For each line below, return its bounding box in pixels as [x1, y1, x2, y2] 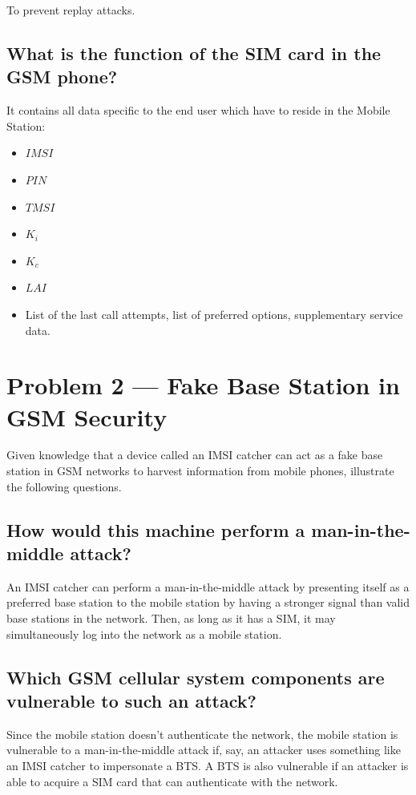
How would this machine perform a [6, 517, 305, 542]
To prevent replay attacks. [6, 2, 135, 18]
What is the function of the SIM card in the [6, 40, 382, 65]
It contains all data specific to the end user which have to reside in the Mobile [6, 102, 390, 119]
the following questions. [6, 478, 122, 494]
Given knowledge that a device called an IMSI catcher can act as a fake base [6, 446, 383, 463]
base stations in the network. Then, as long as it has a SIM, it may [6, 610, 336, 626]
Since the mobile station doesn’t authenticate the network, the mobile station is [6, 725, 398, 742]
